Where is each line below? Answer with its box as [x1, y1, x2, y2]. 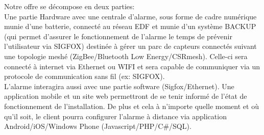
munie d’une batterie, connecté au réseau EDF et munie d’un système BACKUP [4, 21, 256, 32]
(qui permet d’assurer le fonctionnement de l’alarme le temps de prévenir [4, 31, 232, 41]
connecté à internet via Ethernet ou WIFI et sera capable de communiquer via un [4, 61, 260, 71]
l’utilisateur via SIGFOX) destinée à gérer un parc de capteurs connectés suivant [4, 41, 257, 51]
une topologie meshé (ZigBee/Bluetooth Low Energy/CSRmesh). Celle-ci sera [4, 50, 248, 61]
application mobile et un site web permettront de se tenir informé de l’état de [4, 91, 247, 101]
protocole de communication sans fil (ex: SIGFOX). [4, 71, 165, 82]
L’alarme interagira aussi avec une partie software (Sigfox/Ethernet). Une [4, 80, 234, 91]
